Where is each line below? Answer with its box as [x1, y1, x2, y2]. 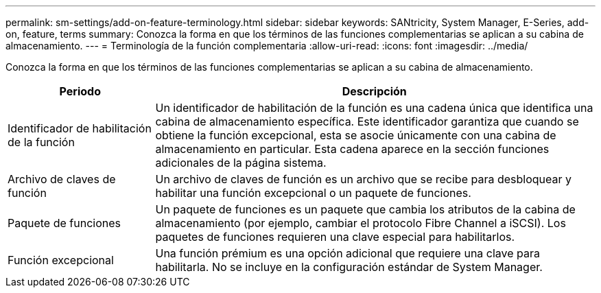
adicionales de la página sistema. [155, 156, 327, 169]
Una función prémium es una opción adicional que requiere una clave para [155, 246, 541, 260]
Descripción [342, 84, 407, 98]
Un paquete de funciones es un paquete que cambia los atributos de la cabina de [155, 202, 576, 216]
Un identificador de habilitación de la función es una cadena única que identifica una [155, 101, 593, 115]
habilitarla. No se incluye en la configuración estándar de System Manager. [155, 260, 543, 274]
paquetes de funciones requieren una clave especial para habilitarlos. [155, 230, 515, 244]
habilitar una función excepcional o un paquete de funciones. [155, 186, 471, 200]
